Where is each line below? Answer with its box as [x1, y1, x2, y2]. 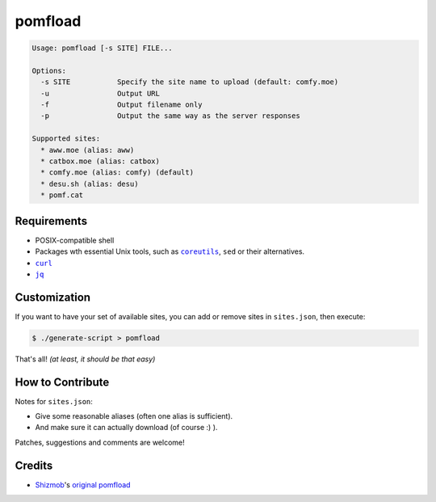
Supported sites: [31, 134, 101, 143]
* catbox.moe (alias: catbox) [40, 157, 161, 166]
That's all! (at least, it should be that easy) [15, 354, 156, 364]
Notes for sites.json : [15, 396, 93, 406]
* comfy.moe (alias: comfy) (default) [40, 168, 194, 177]
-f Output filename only [40, 100, 203, 109]
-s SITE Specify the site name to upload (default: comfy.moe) [40, 78, 339, 86]
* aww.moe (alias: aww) [40, 146, 135, 154]
